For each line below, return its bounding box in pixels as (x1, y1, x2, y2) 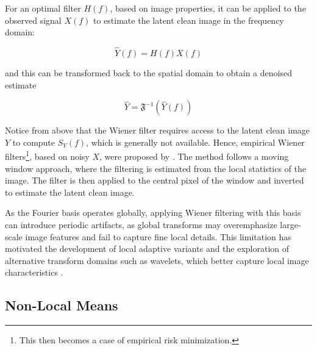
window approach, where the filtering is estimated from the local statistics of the (5, 162, 307, 174)
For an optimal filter (5, 2, 81, 14)
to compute (12, 135, 55, 148)
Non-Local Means (5, 296, 118, 315)
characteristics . (5, 266, 63, 279)
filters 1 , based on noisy (5, 148, 90, 163)
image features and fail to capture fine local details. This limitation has (25, 230, 291, 243)
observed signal (5, 13, 62, 26)
